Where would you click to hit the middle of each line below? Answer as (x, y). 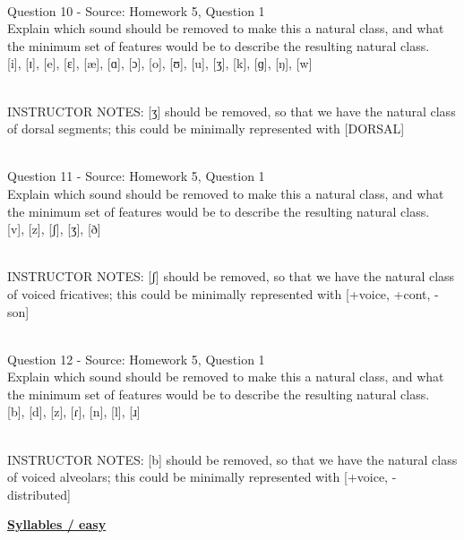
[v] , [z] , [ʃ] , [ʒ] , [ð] (54, 229)
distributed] (39, 494)
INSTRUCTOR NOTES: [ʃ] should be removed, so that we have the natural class (231, 276)
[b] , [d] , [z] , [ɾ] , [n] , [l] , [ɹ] (74, 411)
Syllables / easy (57, 524)
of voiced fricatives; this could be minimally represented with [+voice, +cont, (219, 293)
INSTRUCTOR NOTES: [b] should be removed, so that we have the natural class (232, 459)
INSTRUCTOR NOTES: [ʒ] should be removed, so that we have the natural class (232, 111)
